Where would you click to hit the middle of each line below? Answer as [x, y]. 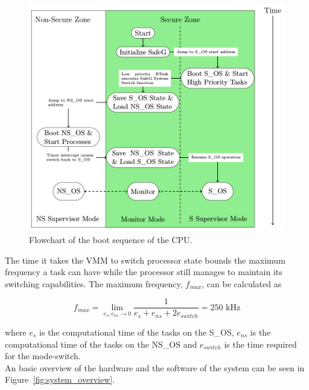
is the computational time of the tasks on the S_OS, [137, 332]
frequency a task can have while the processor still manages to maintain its [144, 272]
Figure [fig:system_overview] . [60, 379]
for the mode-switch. [43, 356]
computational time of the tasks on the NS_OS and [101, 344]
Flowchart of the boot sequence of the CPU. [111, 240]
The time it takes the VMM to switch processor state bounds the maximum [145, 260]
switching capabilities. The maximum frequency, [94, 283]
